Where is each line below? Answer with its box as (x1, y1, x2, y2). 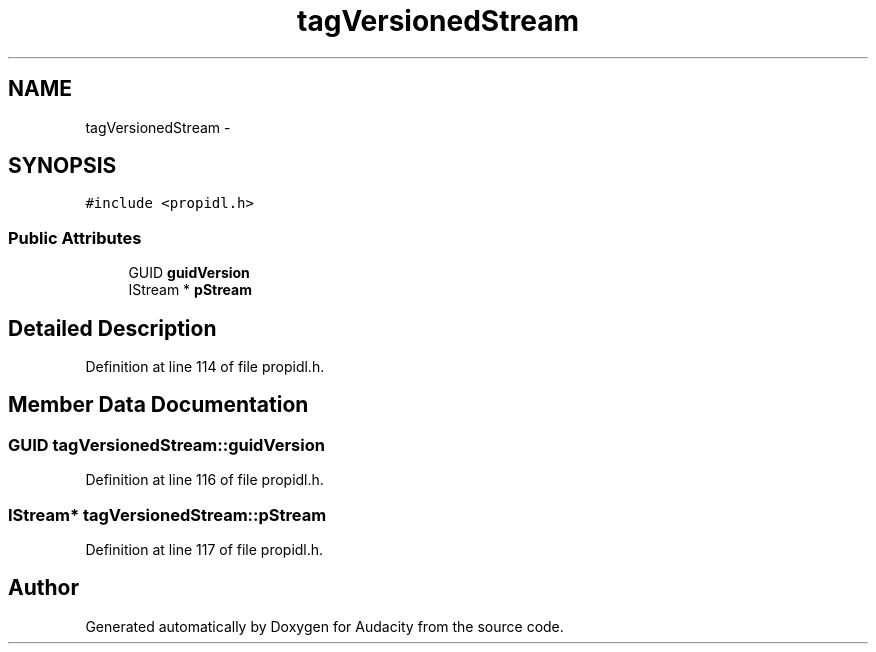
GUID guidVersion (128, 264, 250, 282)
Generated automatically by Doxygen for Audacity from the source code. (85, 617, 564, 635)
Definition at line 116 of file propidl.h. (85, 471, 324, 489)
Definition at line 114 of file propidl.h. (85, 358, 325, 376)
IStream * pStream (128, 281, 252, 299)
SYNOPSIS (8, 153, 117, 179)
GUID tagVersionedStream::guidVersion (8, 434, 325, 455)
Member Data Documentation (8, 392, 309, 418)
